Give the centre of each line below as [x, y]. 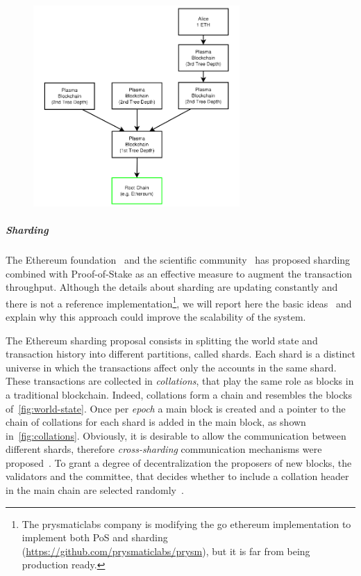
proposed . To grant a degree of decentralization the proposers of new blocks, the [179, 462]
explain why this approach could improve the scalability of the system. [156, 316]
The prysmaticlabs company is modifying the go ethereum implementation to [186, 523]
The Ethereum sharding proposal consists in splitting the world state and [162, 340]
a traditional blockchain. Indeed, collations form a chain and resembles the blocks [179, 394]
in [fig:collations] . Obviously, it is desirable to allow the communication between [176, 435]
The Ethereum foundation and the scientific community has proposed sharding [178, 259]
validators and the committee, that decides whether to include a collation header [177, 476]
